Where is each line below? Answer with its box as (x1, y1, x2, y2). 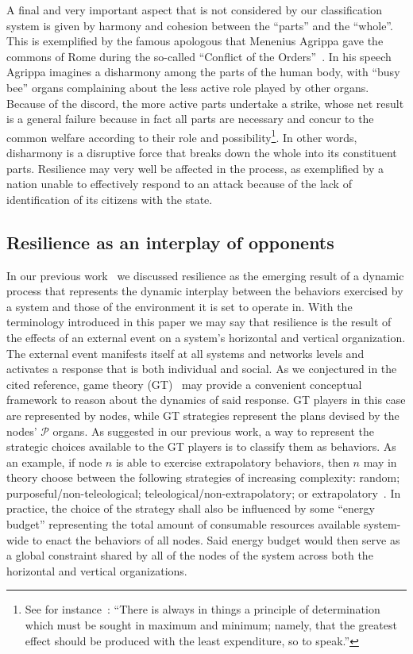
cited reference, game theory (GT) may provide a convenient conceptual (6, 375, 362, 392)
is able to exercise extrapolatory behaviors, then (115, 453, 349, 470)
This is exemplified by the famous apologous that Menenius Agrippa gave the (6, 33, 384, 49)
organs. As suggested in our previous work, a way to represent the (52, 422, 374, 439)
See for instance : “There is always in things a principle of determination (25, 601, 380, 617)
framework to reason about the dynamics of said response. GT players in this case (6, 391, 406, 408)
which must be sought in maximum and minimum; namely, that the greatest (25, 617, 397, 633)
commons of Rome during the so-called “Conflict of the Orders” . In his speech (6, 48, 392, 64)
